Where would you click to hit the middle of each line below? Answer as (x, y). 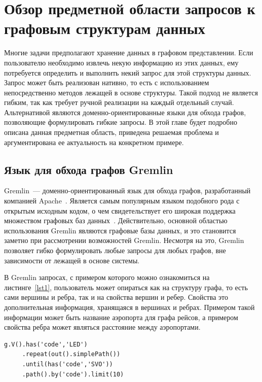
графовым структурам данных (105, 28)
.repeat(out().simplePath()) (71, 354)
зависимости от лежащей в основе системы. (72, 260)
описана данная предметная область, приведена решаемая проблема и (111, 132)
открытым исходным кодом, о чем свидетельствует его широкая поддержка (120, 210)
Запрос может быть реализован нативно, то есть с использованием (107, 82)
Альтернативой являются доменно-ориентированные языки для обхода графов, (125, 112)
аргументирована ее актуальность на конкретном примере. (94, 142)
